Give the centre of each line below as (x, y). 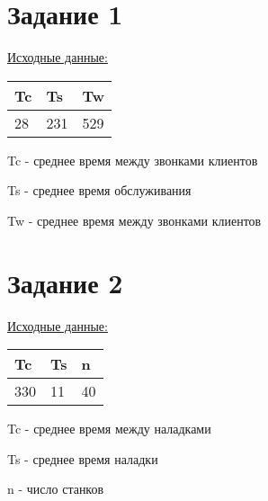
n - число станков (56, 489)
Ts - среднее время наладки (83, 458)
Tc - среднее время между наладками (109, 429)
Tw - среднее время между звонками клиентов (134, 220)
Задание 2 (65, 282)
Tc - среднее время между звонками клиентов (133, 160)
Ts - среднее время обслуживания (99, 190)
